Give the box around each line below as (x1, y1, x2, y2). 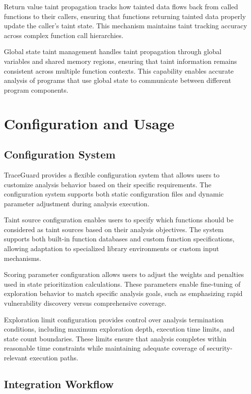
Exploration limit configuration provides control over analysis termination (4, 314, 224, 324)
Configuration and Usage (4, 113, 175, 133)
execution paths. (29, 353, 78, 363)
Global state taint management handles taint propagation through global (4, 46, 222, 57)
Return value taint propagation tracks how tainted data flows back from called (4, 1, 238, 11)
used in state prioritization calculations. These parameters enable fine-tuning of (4, 278, 241, 289)
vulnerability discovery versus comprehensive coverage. (4, 298, 167, 308)
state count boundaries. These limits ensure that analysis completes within (4, 333, 227, 343)
